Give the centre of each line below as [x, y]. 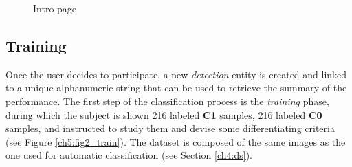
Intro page [55, 8]
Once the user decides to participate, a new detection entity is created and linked [176, 74]
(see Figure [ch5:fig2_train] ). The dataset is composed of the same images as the [176, 141]
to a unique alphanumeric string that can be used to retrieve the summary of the [176, 88]
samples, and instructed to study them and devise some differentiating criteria [170, 128]
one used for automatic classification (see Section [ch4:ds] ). [129, 155]
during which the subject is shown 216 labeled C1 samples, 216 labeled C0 [164, 114]
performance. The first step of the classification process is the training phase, [167, 101]
